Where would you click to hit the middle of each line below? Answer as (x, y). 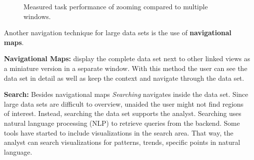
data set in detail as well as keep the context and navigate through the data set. (124, 78)
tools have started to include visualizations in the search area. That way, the (119, 132)
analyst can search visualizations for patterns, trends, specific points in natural (122, 142)
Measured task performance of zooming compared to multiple (116, 6)
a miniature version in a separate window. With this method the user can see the (126, 68)
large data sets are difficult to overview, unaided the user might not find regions (124, 103)
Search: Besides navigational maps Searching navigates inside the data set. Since (126, 94)
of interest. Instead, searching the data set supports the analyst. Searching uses (123, 113)
